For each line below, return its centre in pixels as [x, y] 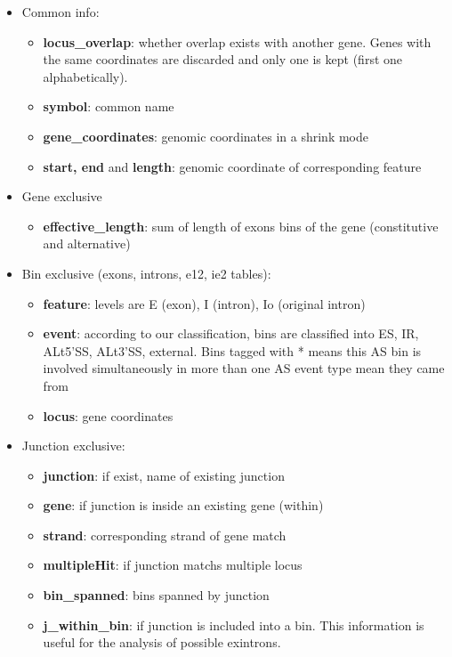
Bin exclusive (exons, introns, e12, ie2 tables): [146, 273]
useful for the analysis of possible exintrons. [162, 642]
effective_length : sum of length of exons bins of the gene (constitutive [241, 226]
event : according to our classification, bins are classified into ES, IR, [231, 333]
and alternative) [87, 243]
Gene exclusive [62, 196]
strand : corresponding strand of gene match [165, 535]
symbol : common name [109, 106]
